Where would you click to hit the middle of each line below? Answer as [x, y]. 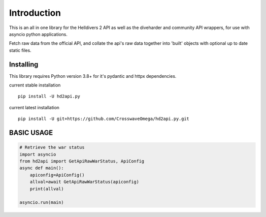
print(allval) [47, 189]
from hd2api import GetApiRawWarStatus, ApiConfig [82, 161]
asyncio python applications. [38, 34]
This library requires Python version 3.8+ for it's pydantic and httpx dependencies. [93, 76]
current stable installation [35, 85]
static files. [20, 50]
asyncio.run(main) [42, 202]
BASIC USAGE [31, 133]
